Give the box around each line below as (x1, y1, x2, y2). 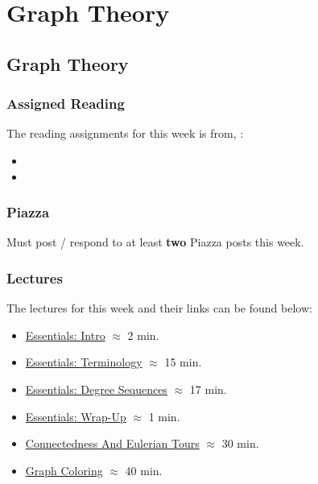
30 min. (221, 435, 259, 452)
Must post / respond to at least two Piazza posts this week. (6, 234, 304, 250)
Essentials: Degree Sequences (25, 380, 167, 397)
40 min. (125, 461, 163, 478)
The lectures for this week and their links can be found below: (6, 300, 312, 316)
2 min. (127, 326, 159, 343)
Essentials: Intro (25, 326, 105, 343)
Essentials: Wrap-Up (25, 407, 126, 424)
